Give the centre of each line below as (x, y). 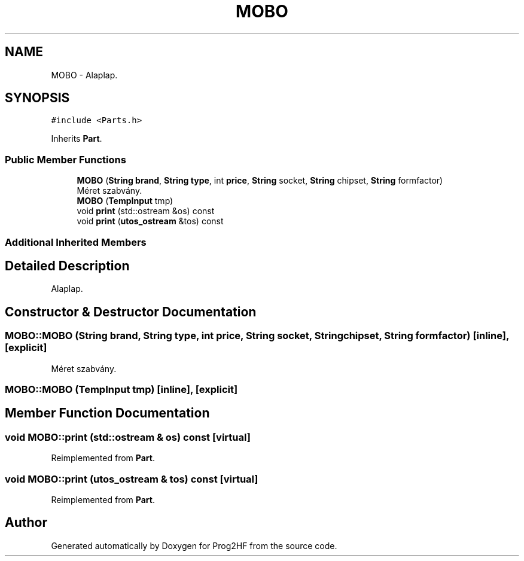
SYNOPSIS (37, 98)
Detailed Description (67, 266)
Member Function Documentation (107, 413)
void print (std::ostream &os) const (146, 211)
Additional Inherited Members (76, 242)
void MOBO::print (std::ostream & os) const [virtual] (128, 437)
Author (26, 523)
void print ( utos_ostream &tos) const (150, 221)
